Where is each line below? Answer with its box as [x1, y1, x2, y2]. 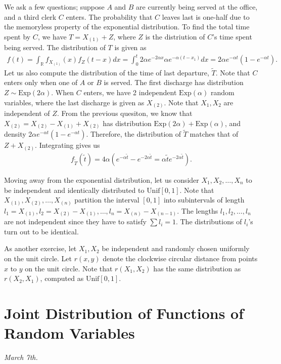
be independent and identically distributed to [4, 184, 145, 195]
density [4, 129, 26, 139]
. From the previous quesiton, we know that [57, 108, 193, 118]
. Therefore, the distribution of [86, 129, 181, 139]
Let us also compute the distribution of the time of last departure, [4, 67, 209, 77]
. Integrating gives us [35, 140, 100, 150]
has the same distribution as [153, 263, 241, 273]
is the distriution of [145, 31, 205, 42]
